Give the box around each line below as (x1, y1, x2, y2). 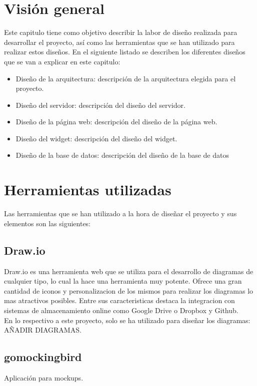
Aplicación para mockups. (4, 372, 83, 383)
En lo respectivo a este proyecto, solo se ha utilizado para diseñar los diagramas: (4, 315, 250, 325)
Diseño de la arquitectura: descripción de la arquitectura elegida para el (15, 73, 236, 83)
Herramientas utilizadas (4, 179, 171, 200)
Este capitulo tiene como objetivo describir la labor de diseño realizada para (4, 27, 237, 37)
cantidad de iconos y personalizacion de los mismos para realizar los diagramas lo (4, 285, 253, 296)
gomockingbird (4, 349, 82, 365)
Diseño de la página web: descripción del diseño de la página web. (15, 116, 217, 127)
